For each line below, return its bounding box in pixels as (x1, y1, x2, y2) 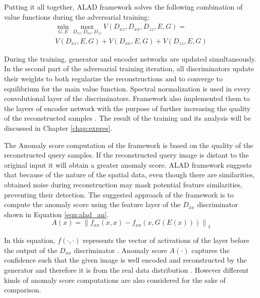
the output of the (4, 244, 58, 255)
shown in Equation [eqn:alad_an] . (4, 209, 109, 219)
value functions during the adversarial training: (4, 11, 150, 22)
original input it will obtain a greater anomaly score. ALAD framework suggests (4, 159, 252, 170)
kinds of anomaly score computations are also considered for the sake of (4, 274, 226, 285)
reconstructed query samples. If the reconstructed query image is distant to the (4, 150, 249, 160)
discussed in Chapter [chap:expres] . (4, 123, 113, 133)
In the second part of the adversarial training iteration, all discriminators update (4, 63, 254, 74)
